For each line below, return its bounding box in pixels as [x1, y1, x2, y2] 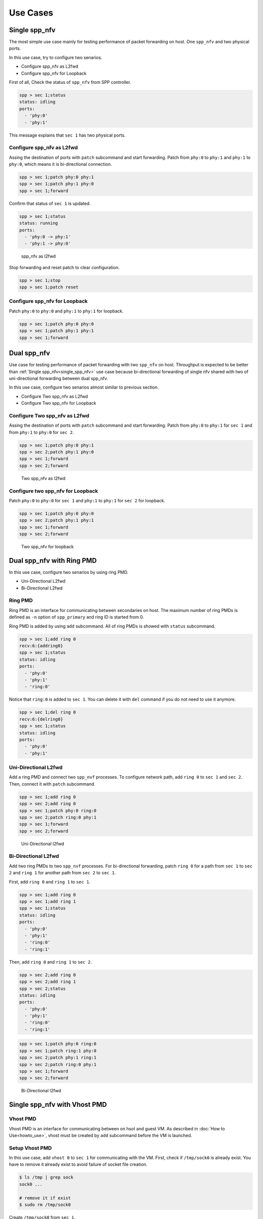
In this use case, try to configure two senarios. [9, 54, 102, 60]
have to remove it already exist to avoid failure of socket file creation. [9, 1161, 148, 1167]
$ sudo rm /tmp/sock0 [19, 1202, 71, 1207]
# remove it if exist [19, 1195, 71, 1200]
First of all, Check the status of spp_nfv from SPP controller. [9, 79, 131, 85]
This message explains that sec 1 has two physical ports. [9, 132, 126, 138]
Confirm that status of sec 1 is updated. [9, 200, 91, 206]
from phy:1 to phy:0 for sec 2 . [9, 429, 74, 435]
